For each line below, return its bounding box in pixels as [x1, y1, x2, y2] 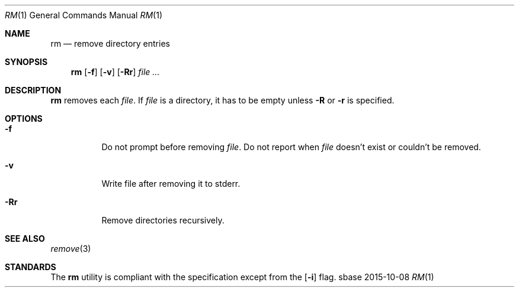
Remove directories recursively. [101, 215, 225, 225]
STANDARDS [5, 262, 56, 272]
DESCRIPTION [5, 85, 62, 95]
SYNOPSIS [5, 57, 48, 67]
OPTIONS [5, 113, 43, 124]
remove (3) [50, 244, 91, 254]
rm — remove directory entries [50, 38, 170, 48]
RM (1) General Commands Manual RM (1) [5, 10, 163, 20]
